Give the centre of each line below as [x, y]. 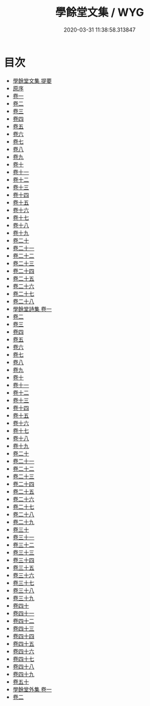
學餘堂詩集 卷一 [32, 309]
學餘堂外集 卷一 [32, 689]
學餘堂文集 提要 [32, 80]
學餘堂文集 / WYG [100, 12]
